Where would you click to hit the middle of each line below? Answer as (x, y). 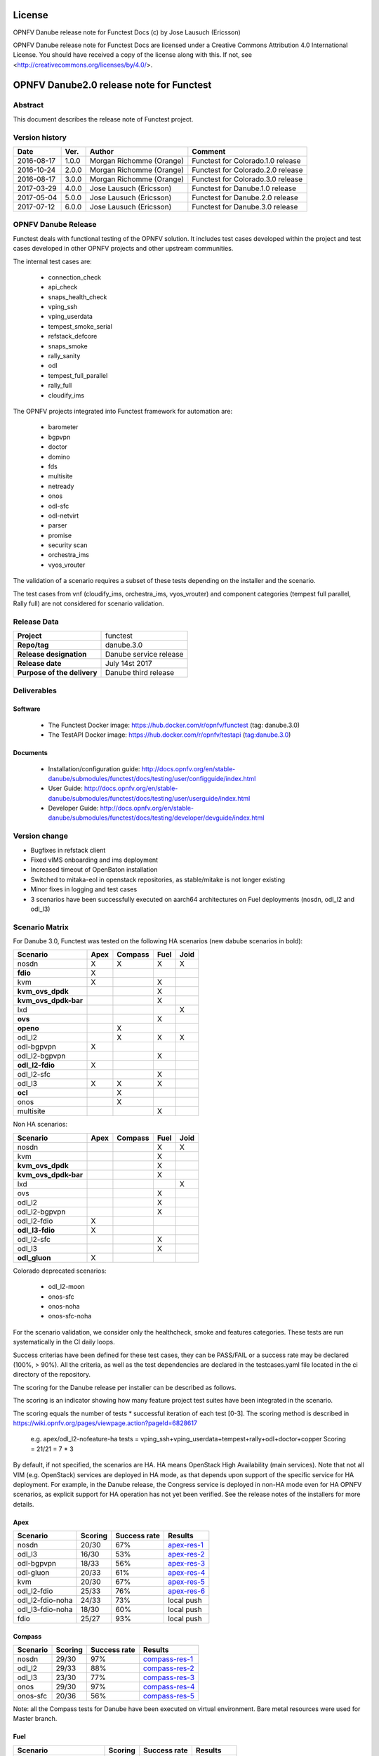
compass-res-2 (168, 1668)
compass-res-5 (168, 1696)
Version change (40, 836)
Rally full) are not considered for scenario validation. (88, 603)
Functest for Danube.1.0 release (244, 188)
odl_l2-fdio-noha (45, 1600)
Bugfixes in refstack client (68, 850)
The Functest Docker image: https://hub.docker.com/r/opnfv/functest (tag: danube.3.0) (174, 725)
